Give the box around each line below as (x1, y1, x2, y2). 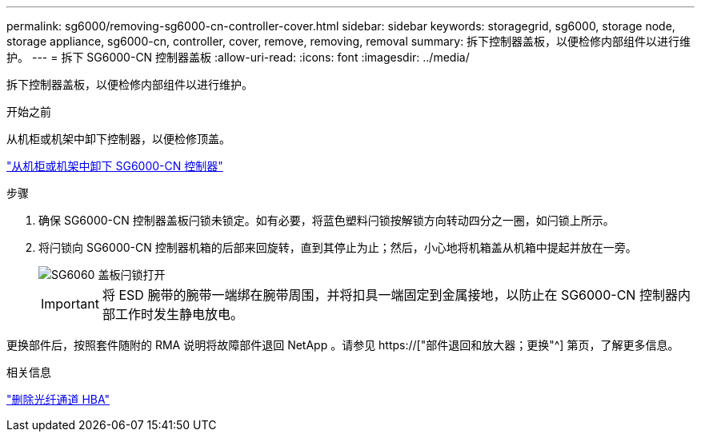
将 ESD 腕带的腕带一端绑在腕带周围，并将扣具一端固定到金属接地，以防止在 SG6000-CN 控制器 (102, 287, 678, 303)
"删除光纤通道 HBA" (6, 392, 110, 406)
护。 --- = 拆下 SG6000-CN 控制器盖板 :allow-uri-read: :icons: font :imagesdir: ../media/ (6, 50, 470, 64)
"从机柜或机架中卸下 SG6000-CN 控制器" (6, 159, 223, 173)
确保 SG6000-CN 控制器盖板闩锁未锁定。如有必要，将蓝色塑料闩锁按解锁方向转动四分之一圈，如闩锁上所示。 (38, 213, 615, 227)
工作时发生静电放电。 (114, 306, 243, 322)
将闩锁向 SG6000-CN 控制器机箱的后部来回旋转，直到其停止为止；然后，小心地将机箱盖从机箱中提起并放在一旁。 (38, 241, 637, 254)
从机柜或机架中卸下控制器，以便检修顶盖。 (6, 132, 230, 145)
